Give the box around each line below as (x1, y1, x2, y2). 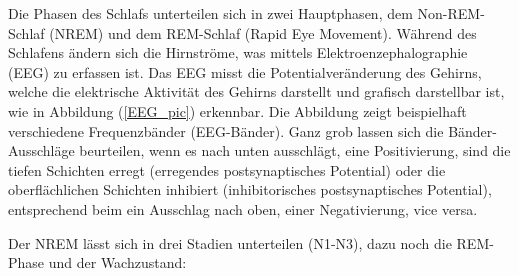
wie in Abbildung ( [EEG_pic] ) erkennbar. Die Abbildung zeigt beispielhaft (8, 100, 467, 121)
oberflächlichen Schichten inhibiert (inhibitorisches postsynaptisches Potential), (8, 179, 492, 200)
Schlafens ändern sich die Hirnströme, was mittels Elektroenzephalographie (8, 42, 468, 63)
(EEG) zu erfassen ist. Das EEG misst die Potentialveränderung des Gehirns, (8, 61, 482, 82)
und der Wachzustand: (48, 252, 187, 273)
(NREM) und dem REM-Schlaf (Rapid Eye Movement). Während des (49, 22, 477, 43)
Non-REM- (417, 3, 485, 23)
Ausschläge (8, 140, 75, 161)
